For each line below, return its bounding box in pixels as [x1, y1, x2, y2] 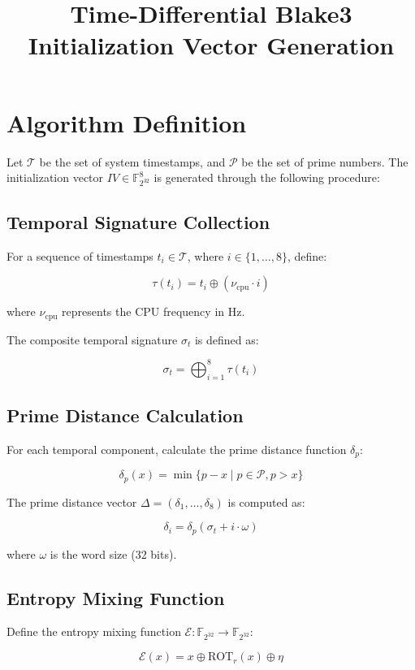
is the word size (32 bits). [50, 545, 177, 562]
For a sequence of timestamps [6, 247, 153, 264]
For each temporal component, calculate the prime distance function [6, 440, 347, 457]
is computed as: [227, 493, 305, 510]
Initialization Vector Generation [28, 28, 395, 62]
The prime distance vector [6, 493, 137, 510]
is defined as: [194, 331, 259, 348]
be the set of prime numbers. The [241, 153, 409, 170]
